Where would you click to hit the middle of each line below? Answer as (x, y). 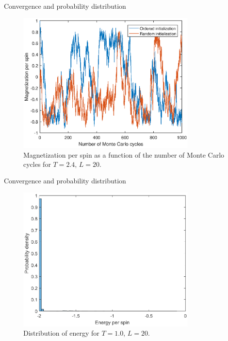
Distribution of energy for (61, 333)
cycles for (37, 164)
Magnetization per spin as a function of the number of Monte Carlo (124, 154)
